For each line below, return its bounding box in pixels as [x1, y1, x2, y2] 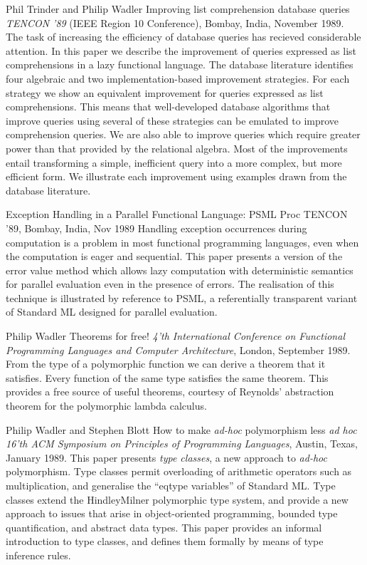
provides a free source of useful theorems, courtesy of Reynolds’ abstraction [6, 384, 334, 399]
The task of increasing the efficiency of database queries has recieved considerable [6, 29, 361, 44]
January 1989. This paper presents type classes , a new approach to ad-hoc [6, 450, 327, 465]
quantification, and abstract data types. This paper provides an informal [6, 519, 322, 534]
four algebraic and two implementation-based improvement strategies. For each [6, 71, 350, 85]
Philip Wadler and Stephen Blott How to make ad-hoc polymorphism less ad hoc [6, 422, 357, 437]
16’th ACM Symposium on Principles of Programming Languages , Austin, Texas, [6, 436, 358, 451]
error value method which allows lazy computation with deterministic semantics [6, 262, 353, 277]
